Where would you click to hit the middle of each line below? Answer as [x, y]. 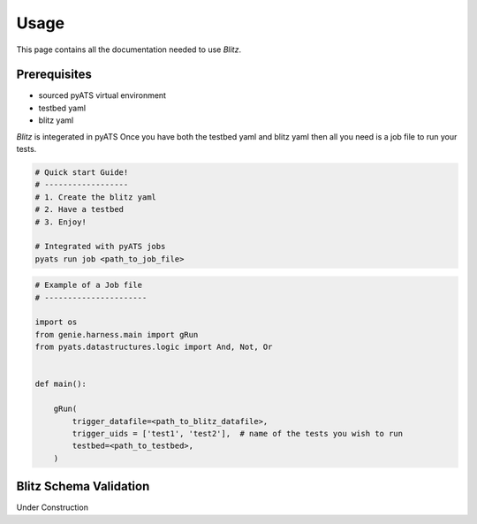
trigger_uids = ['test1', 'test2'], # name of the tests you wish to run [238, 433]
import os [56, 322]
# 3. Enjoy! [61, 222]
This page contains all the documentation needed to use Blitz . [129, 49]
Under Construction [52, 507]
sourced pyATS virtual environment [102, 95]
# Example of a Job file [89, 285]
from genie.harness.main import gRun [117, 334]
